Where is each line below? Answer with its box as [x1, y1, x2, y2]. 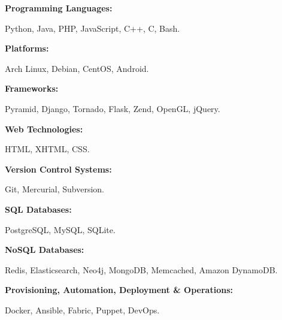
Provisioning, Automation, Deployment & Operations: [5, 283, 233, 296]
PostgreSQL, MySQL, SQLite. [5, 223, 116, 236]
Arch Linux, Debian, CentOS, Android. [5, 62, 149, 74]
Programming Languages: [5, 2, 113, 14]
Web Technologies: [5, 122, 83, 135]
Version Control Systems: [5, 162, 112, 175]
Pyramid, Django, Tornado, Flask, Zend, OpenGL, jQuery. [5, 102, 220, 114]
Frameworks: [5, 82, 59, 95]
